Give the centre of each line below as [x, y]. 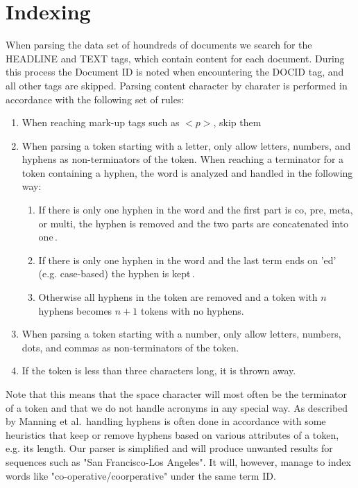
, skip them [237, 122]
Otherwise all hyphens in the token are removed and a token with [178, 297]
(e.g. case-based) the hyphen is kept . [117, 273]
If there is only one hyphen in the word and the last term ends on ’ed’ [187, 260]
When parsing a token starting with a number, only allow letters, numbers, [181, 334]
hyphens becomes [75, 310]
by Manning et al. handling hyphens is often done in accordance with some [166, 421]
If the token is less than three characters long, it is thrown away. [159, 371]
